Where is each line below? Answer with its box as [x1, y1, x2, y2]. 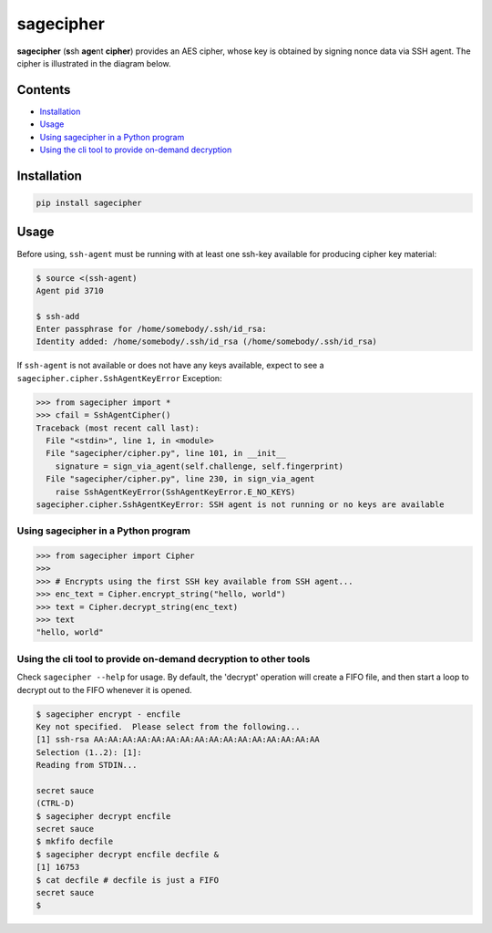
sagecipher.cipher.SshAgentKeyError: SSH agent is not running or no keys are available [36, 499, 446, 510]
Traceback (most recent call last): [36, 422, 200, 433]
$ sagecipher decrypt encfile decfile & [36, 849, 219, 859]
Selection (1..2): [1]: [36, 747, 143, 757]
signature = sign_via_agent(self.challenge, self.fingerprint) [55, 461, 344, 472]
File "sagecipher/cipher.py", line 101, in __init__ [46, 448, 286, 459]
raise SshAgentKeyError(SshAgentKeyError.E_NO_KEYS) [55, 486, 296, 497]
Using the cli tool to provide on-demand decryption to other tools [16, 652, 311, 665]
